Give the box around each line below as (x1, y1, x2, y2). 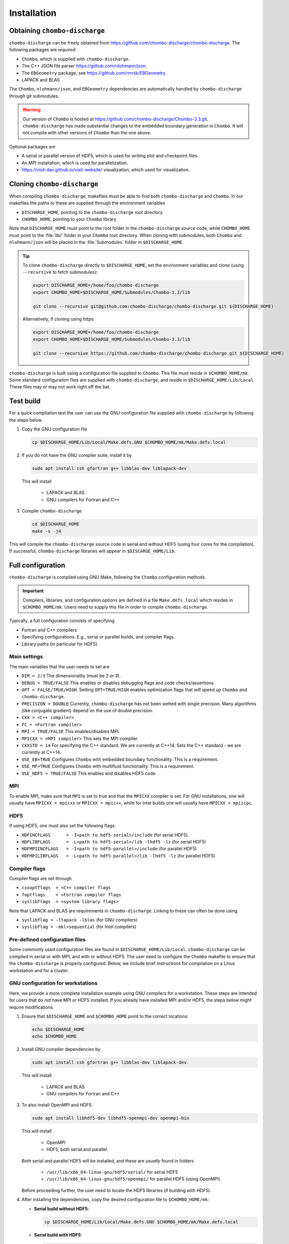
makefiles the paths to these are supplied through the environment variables (9, 200, 165, 206)
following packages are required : (9, 47, 77, 53)
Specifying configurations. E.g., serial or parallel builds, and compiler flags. (21, 634, 175, 640)
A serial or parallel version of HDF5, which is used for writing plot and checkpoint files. (21, 153, 199, 159)
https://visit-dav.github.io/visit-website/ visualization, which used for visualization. (21, 167, 190, 173)
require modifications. (9, 1004, 54, 1010)
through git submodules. (9, 93, 60, 99)
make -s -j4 (32, 528, 62, 534)
